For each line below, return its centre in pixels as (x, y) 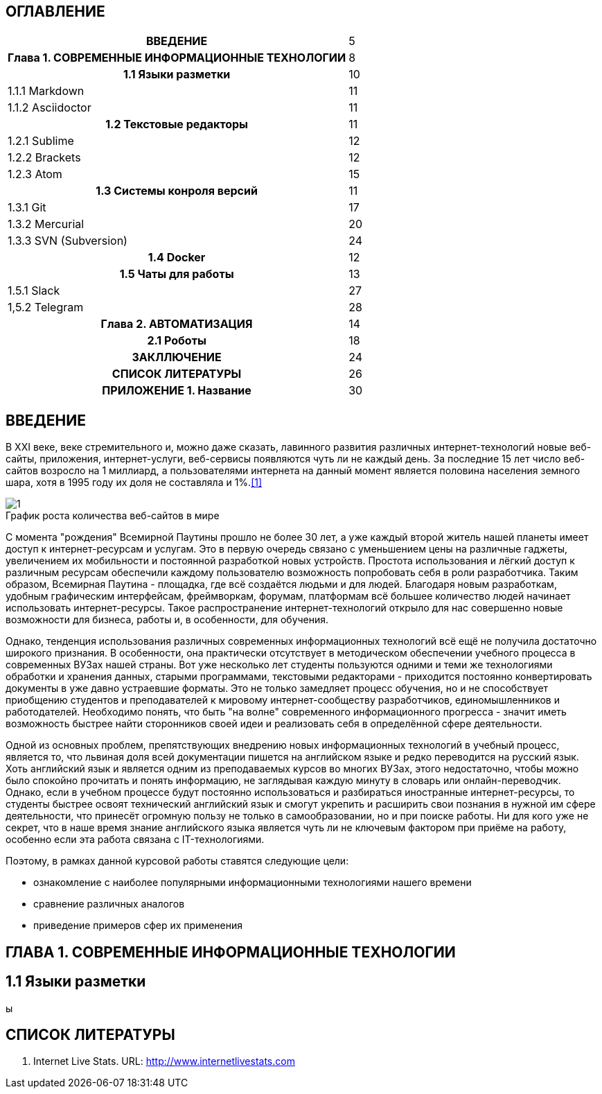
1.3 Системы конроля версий (177, 191)
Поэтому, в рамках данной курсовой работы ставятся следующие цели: (177, 861)
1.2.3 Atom (35, 174)
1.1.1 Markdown (46, 91)
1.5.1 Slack (34, 291)
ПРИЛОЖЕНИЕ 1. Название (177, 391)
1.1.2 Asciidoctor (50, 108)
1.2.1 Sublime (41, 141)
